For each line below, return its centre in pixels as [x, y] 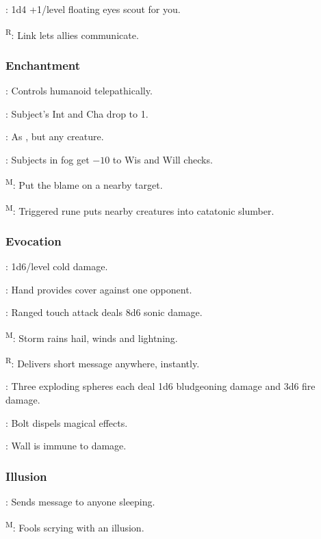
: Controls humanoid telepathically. [79, 91]
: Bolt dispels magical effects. [67, 422]
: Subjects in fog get [48, 159]
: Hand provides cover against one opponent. [99, 289]
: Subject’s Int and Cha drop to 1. [77, 113]
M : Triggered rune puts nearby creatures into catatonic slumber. [140, 209]
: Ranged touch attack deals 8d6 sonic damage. [104, 312]
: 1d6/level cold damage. [57, 266]
